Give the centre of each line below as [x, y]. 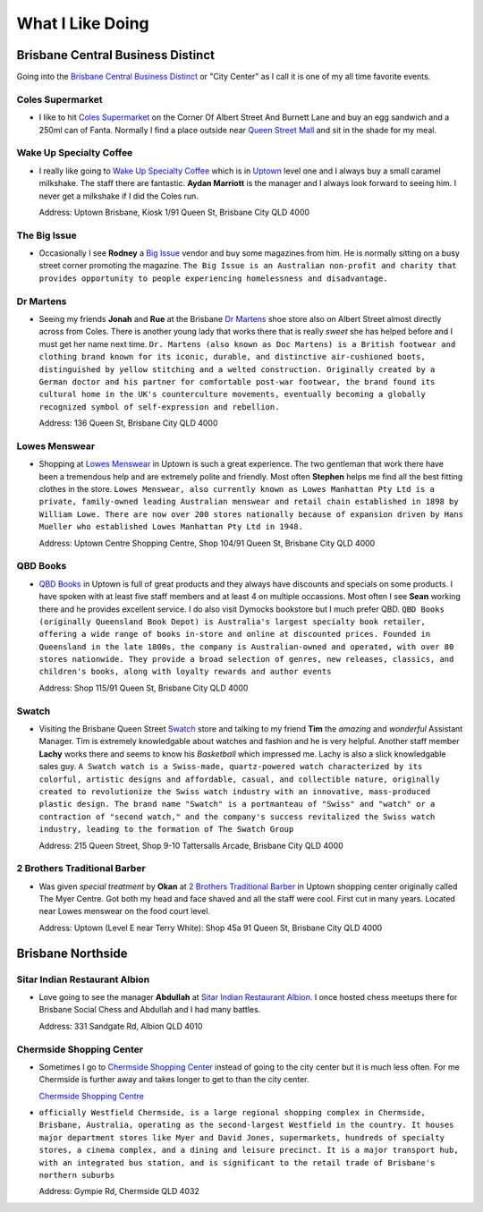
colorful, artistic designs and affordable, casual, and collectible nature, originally [239, 779]
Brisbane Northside [72, 953]
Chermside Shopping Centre [92, 1096]
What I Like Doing [83, 23]
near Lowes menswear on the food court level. [124, 911]
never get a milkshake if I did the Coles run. [119, 196]
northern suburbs [77, 1175]
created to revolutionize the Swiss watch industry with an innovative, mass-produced [235, 791]
